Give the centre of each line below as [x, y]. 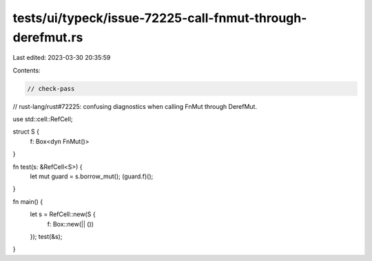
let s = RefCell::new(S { [63, 214]
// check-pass [51, 88]
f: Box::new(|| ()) [71, 224]
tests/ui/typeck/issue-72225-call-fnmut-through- [160, 18]
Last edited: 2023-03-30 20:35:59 [62, 58]
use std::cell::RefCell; [43, 119]
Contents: [27, 70]
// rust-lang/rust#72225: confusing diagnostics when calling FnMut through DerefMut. [135, 106]
